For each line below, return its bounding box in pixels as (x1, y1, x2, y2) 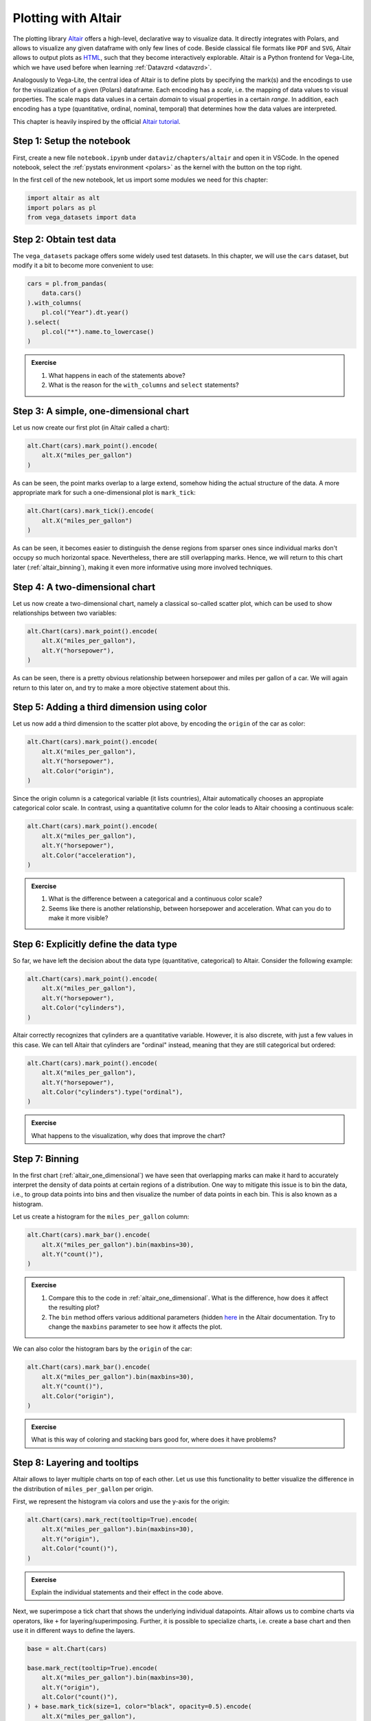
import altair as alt (27, 194, 100, 202)
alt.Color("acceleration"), (41, 851, 137, 859)
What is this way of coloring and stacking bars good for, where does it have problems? (31, 1435, 276, 1444)
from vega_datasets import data (27, 213, 137, 222)
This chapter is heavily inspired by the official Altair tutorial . (12, 117, 181, 125)
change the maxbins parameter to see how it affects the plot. (48, 1322, 223, 1331)
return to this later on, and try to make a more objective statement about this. (12, 684, 230, 692)
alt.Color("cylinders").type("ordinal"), (41, 1088, 183, 1096)
